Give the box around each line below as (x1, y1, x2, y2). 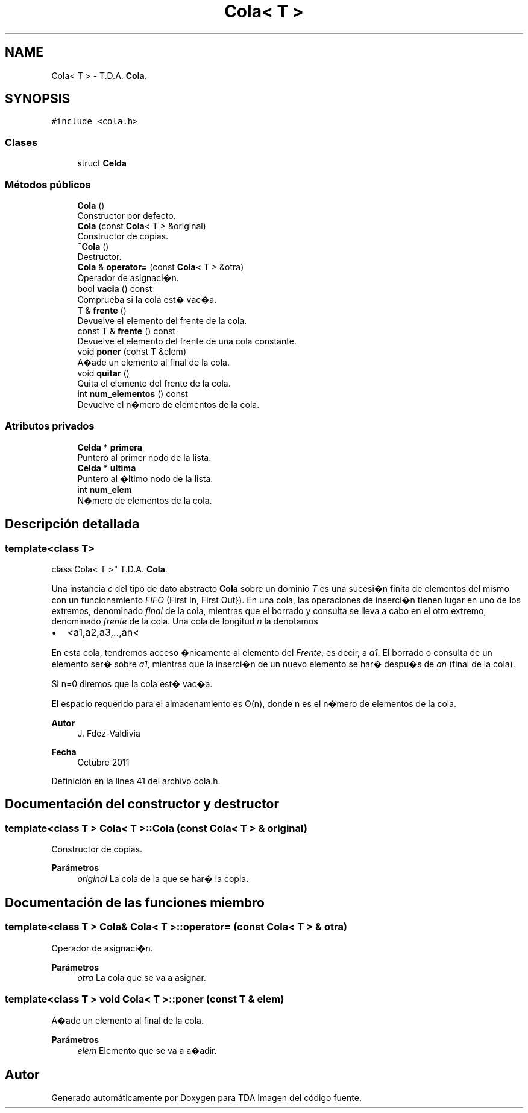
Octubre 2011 (77, 756, 130, 767)
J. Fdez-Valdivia (77, 728, 140, 738)
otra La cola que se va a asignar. (77, 972, 206, 983)
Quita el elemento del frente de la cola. (77, 378, 231, 388)
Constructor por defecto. (77, 210, 176, 221)
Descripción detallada (5, 516, 140, 532)
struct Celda (77, 158, 127, 169)
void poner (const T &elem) (77, 346, 186, 357)
